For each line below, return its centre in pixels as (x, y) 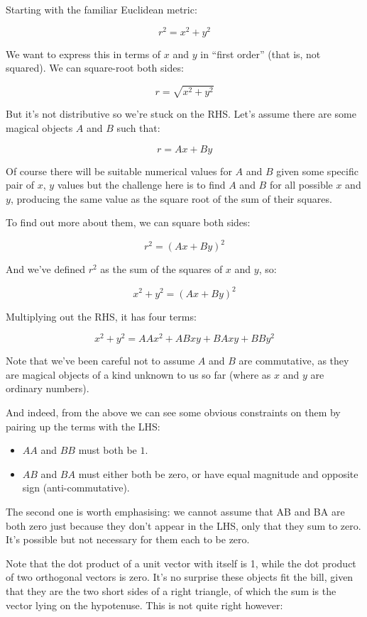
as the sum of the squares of (161, 269)
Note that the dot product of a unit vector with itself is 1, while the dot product (181, 563)
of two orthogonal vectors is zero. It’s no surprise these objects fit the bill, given (180, 577)
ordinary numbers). (48, 388)
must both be (108, 450)
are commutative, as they (294, 361)
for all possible (301, 185)
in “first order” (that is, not (261, 54)
